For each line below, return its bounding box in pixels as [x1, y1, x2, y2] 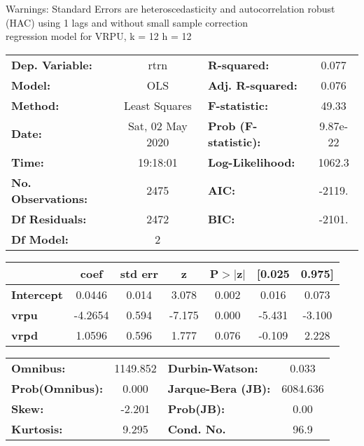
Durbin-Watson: [167, 359, 258, 376]
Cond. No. [167, 420, 226, 437]
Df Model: [11, 230, 69, 247]
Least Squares [123, 97, 192, 113]
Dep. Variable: [11, 56, 92, 73]
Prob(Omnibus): [11, 379, 104, 396]
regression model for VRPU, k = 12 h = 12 [6, 29, 192, 43]
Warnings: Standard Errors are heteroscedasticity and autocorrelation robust [6, 1, 335, 15]
